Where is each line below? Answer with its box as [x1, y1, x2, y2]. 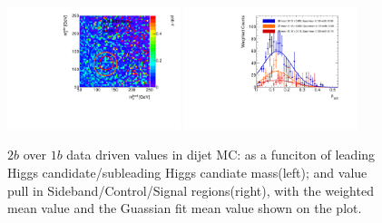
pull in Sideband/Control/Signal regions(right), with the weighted [7, 180, 374, 199]
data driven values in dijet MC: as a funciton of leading [66, 145, 376, 164]
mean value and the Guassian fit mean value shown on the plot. [7, 199, 362, 218]
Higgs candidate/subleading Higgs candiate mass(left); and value [7, 163, 367, 182]
